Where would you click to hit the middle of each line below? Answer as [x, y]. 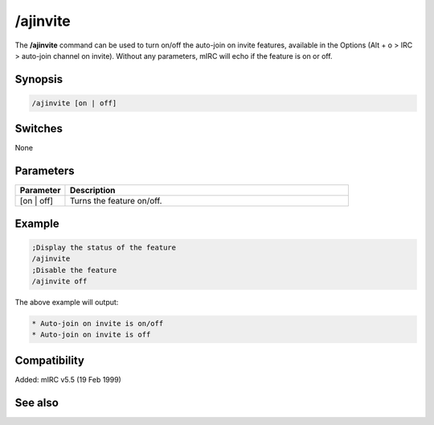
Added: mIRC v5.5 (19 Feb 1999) [68, 379]
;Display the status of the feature [104, 247]
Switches [39, 129]
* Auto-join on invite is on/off [98, 324]
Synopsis [39, 79]
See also [37, 402]
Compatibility [49, 360]
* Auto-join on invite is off [91, 335]
